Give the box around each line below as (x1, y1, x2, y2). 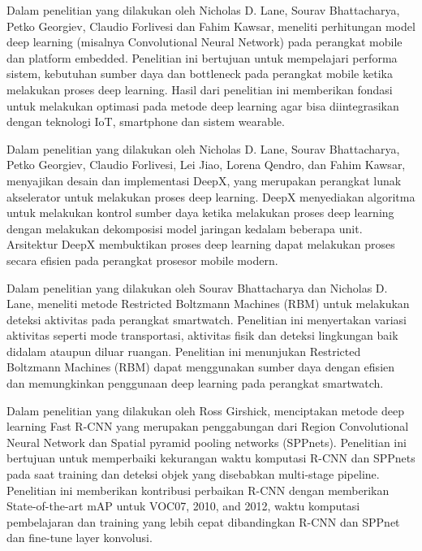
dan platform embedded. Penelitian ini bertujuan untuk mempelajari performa (6, 49, 398, 66)
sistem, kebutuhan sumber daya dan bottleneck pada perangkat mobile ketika (6, 65, 393, 82)
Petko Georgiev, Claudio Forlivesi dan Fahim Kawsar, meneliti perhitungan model (6, 17, 416, 34)
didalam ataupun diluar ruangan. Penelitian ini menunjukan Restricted (6, 342, 361, 359)
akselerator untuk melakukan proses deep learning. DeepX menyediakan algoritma (6, 188, 416, 205)
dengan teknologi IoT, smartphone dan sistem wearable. (6, 113, 285, 130)
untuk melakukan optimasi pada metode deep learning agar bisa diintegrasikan (6, 97, 399, 114)
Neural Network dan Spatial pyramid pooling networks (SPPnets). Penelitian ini (6, 433, 407, 450)
